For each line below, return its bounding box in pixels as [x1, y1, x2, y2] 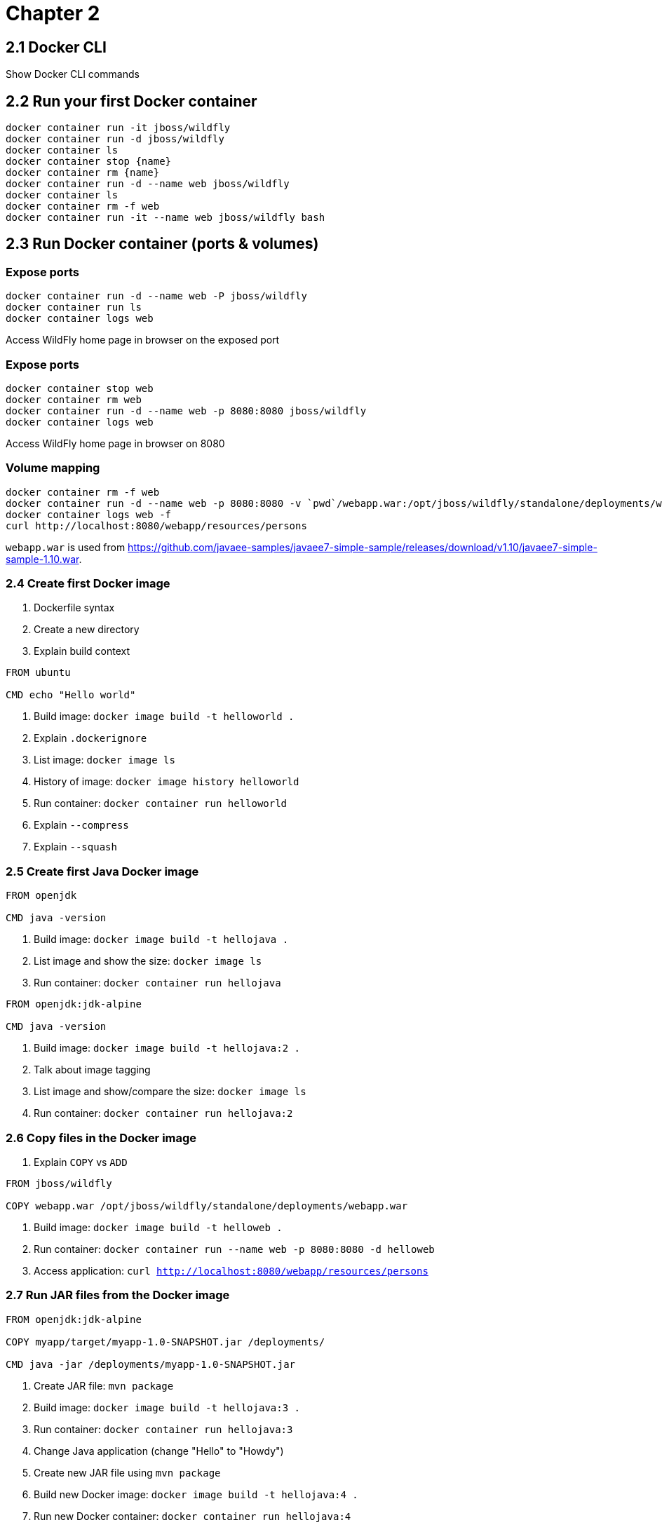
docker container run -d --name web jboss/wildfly [6, 178, 290, 190]
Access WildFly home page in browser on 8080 [6, 437, 225, 449]
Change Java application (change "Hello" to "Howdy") [34, 1444, 284, 1457]
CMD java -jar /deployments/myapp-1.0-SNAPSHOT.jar [6, 1358, 296, 1370]
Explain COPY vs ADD [34, 1155, 128, 1168]
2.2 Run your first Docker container [6, 92, 257, 110]
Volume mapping [6, 461, 100, 475]
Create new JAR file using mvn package [34, 1466, 221, 1479]
